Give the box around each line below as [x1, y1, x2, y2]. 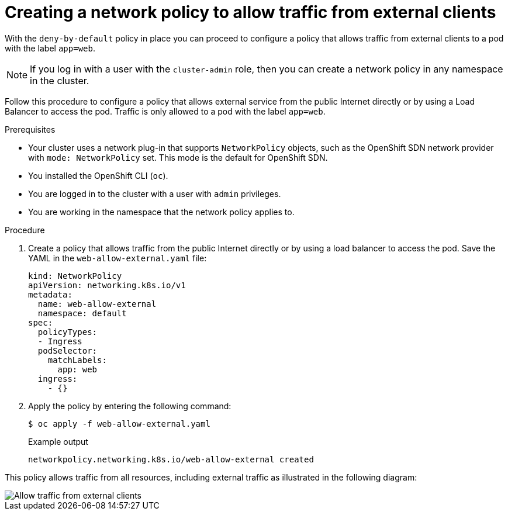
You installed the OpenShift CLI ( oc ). [28, 170, 168, 181]
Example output [28, 436, 88, 447]
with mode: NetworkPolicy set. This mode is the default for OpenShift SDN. [28, 152, 328, 163]
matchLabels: [47, 355, 107, 365]
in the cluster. [30, 74, 89, 87]
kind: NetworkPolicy [28, 271, 122, 281]
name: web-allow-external [37, 299, 157, 309]
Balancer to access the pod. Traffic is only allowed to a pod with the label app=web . [5, 106, 326, 116]
